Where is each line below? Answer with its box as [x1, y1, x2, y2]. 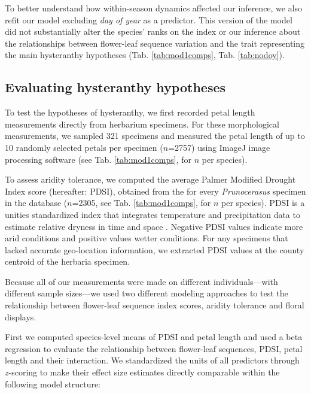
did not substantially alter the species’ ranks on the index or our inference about [5, 25, 301, 38]
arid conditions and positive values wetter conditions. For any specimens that [5, 232, 288, 244]
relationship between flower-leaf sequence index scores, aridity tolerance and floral [5, 299, 304, 311]
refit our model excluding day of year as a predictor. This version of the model [5, 13, 292, 26]
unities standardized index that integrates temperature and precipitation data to [5, 208, 300, 220]
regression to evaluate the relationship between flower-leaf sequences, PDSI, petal [5, 342, 303, 354]
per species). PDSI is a [221, 196, 305, 209]
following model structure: [5, 377, 101, 390]
